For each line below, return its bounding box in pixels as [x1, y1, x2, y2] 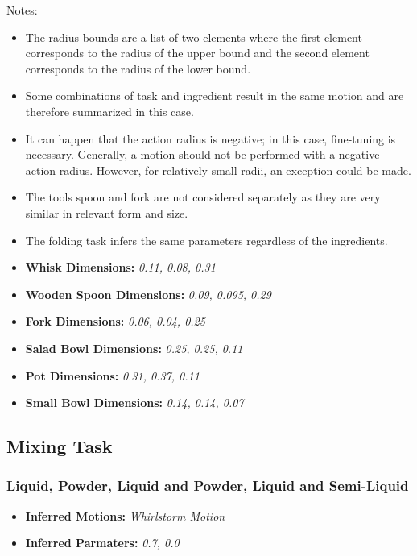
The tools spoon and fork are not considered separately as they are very [25, 189, 381, 205]
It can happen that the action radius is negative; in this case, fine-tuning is [25, 130, 396, 147]
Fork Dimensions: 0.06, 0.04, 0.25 [25, 313, 205, 330]
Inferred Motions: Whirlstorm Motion [25, 507, 225, 524]
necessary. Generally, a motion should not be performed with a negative [25, 146, 380, 163]
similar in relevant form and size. [25, 204, 188, 221]
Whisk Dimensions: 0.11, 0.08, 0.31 [25, 259, 216, 276]
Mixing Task [6, 434, 113, 458]
